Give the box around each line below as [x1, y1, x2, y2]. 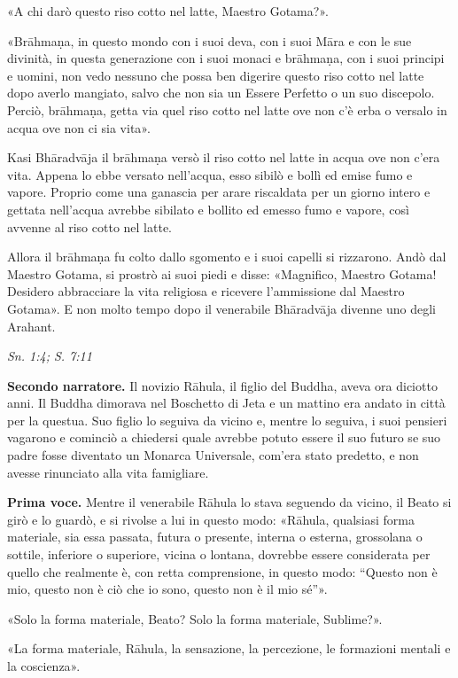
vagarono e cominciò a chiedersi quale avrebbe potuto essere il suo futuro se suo [7, 428, 441, 447]
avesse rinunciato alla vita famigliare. [7, 463, 209, 481]
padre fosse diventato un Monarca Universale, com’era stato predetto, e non [7, 446, 419, 464]
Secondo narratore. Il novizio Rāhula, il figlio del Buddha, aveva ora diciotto [7, 376, 438, 394]
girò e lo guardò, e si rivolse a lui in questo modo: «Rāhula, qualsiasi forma [7, 510, 415, 528]
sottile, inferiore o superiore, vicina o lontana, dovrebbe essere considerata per [7, 545, 431, 564]
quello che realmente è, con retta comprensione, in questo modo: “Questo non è [7, 562, 438, 581]
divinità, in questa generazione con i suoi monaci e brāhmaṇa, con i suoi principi [7, 49, 445, 67]
